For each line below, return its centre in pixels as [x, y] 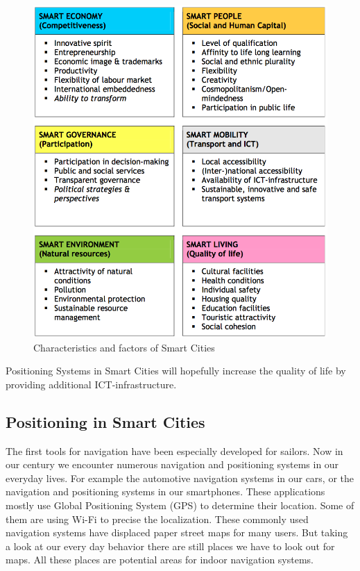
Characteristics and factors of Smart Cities [124, 347]
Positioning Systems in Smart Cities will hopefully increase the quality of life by [176, 371]
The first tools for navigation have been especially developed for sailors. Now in [174, 450]
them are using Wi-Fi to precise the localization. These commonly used [157, 519]
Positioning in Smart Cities [105, 421]
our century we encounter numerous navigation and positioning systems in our [172, 464]
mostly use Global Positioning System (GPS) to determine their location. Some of [180, 505]
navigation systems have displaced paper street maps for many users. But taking [177, 532]
